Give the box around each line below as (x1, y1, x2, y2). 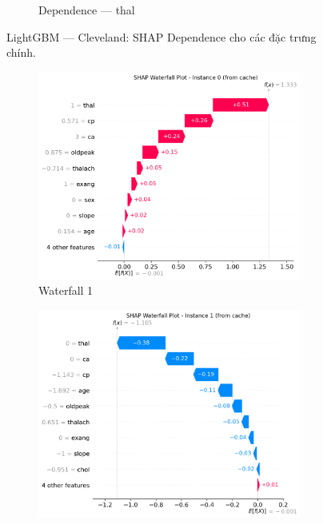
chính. (6, 44, 36, 61)
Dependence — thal (38, 2, 135, 18)
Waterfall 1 (38, 282, 94, 299)
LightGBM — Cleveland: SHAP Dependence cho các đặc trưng (6, 28, 317, 45)
